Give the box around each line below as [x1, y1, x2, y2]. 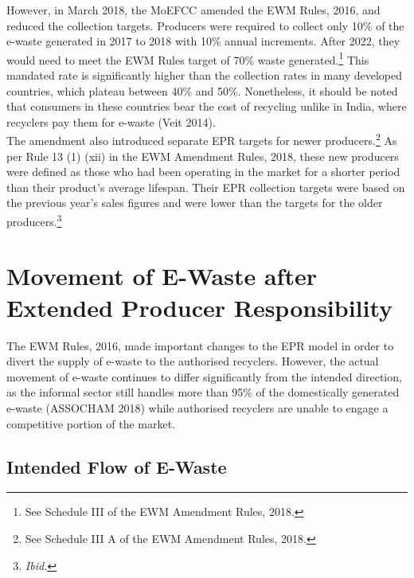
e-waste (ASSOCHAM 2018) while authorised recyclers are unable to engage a [6, 399, 389, 416]
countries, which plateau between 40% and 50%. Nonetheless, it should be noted [6, 82, 398, 99]
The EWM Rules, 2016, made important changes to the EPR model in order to [6, 337, 394, 353]
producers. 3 [6, 211, 62, 229]
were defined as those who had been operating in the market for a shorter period [6, 163, 400, 180]
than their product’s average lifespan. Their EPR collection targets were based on [6, 178, 405, 195]
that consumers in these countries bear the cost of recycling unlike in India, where [6, 98, 407, 115]
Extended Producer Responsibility [6, 291, 393, 323]
